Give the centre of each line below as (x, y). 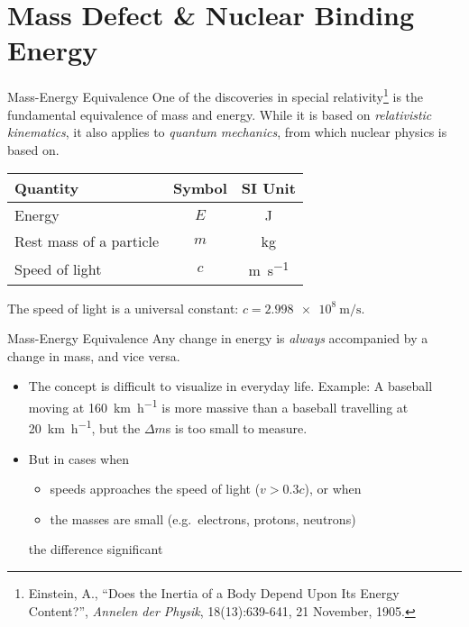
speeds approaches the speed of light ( (155, 489)
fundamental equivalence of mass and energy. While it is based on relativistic (220, 114)
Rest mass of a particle (87, 241)
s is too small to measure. (236, 427)
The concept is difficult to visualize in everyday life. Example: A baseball (230, 386)
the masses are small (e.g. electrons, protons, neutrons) (203, 518)
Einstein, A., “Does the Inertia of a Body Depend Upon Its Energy (214, 592)
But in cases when (78, 458)
